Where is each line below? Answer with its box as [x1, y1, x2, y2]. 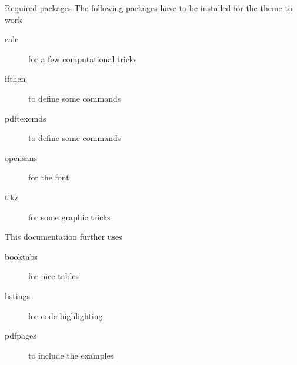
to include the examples [28, 349, 114, 361]
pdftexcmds [5, 112, 46, 124]
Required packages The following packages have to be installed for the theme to [5, 2, 292, 14]
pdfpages [5, 329, 36, 341]
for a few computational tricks [28, 52, 137, 65]
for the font [28, 171, 69, 183]
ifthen [5, 72, 26, 85]
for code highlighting [28, 309, 103, 322]
